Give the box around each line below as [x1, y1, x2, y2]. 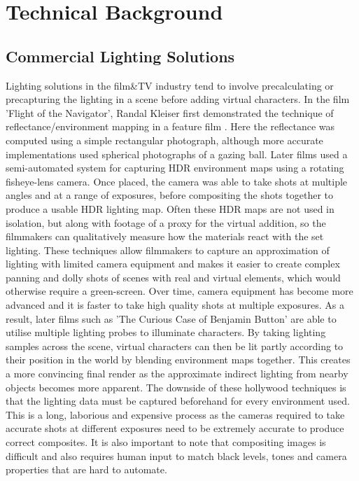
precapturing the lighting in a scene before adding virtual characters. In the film [6, 92, 350, 106]
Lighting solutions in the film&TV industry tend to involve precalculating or [6, 78, 334, 92]
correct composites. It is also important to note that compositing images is [6, 435, 326, 449]
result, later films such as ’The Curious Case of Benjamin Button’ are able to [6, 311, 337, 326]
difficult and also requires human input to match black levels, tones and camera [6, 448, 347, 463]
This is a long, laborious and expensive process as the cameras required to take [6, 407, 345, 421]
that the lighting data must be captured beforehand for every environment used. [6, 393, 350, 408]
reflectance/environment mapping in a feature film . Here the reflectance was [6, 119, 335, 134]
